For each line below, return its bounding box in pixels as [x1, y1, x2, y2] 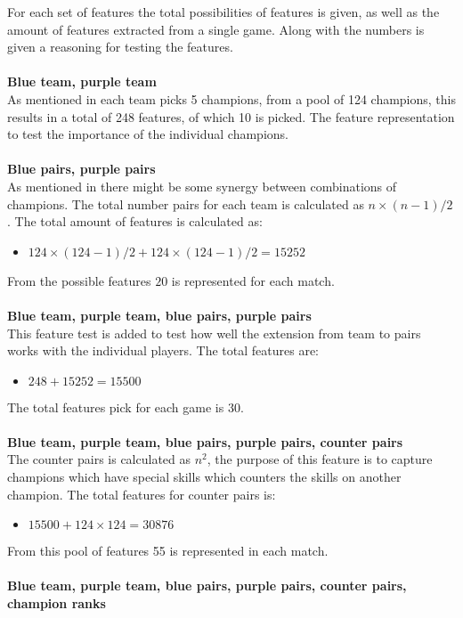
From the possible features [7, 271, 151, 289]
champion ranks [7, 594, 106, 613]
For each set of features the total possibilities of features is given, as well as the [7, 3, 440, 20]
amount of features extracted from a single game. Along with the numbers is [7, 20, 425, 38]
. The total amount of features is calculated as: [7, 212, 263, 231]
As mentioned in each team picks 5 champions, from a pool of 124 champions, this [7, 89, 456, 108]
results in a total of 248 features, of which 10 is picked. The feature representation [7, 107, 455, 126]
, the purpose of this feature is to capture [207, 450, 433, 468]
